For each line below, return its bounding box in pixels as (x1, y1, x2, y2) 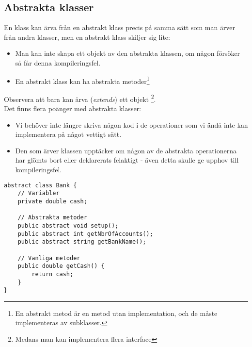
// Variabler (17, 190, 60, 197)
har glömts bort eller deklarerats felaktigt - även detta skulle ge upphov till (15, 155, 239, 165)
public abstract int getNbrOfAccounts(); (17, 230, 153, 237)
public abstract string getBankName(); (17, 238, 146, 246)
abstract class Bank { (4, 182, 77, 189)
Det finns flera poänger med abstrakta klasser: (4, 103, 141, 114)
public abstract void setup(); (17, 222, 119, 229)
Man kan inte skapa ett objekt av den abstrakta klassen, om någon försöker (15, 48, 240, 58)
